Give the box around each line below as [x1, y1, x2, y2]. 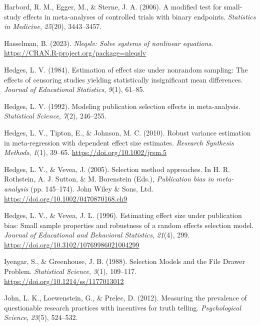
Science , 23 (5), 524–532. [4, 312, 78, 322]
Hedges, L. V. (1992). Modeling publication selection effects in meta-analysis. [4, 100, 240, 111]
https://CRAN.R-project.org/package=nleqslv [4, 47, 146, 58]
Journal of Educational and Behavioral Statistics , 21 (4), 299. [4, 229, 190, 240]
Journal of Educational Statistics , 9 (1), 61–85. [4, 84, 145, 94]
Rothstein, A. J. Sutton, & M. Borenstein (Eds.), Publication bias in [4, 173, 214, 184]
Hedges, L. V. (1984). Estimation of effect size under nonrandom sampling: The [4, 64, 248, 74]
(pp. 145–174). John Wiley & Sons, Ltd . [30, 183, 153, 193]
